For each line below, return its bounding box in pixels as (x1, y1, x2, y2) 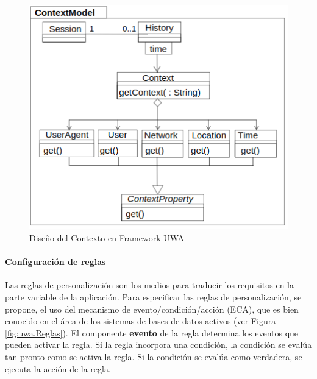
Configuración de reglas (5, 255, 106, 268)
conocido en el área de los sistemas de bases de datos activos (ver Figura (5, 314, 276, 327)
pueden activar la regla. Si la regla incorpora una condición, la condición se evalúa (5, 338, 312, 351)
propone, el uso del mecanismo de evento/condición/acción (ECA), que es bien (5, 302, 299, 315)
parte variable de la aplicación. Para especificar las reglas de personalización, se (5, 290, 302, 303)
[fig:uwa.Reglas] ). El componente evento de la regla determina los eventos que (5, 326, 299, 339)
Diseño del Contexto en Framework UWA (29, 231, 185, 244)
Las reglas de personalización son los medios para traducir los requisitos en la (5, 278, 294, 291)
